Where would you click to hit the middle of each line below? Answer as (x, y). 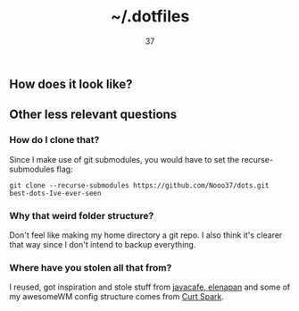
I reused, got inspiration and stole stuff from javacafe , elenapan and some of (150, 287)
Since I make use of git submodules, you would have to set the (124, 159)
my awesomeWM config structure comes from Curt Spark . (117, 297)
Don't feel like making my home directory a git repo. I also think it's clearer (146, 235)
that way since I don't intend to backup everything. (103, 244)
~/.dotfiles (150, 17)
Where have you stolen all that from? (91, 267)
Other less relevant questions (93, 115)
